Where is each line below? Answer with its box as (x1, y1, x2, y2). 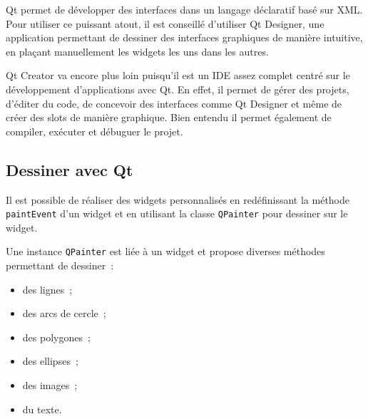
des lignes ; (22, 281, 73, 296)
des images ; (22, 378, 78, 393)
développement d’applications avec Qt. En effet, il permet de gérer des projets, (6, 81, 349, 96)
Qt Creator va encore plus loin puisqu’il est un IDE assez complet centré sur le (6, 68, 350, 83)
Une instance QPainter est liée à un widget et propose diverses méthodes (6, 244, 325, 259)
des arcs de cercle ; (22, 306, 106, 321)
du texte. (22, 401, 62, 416)
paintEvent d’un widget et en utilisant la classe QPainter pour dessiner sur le (6, 206, 348, 221)
